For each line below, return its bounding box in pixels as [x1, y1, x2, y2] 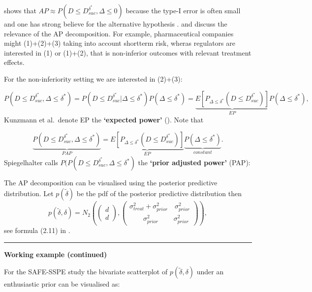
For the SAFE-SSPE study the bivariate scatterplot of [4, 266, 168, 277]
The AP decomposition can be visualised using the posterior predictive [4, 177, 218, 188]
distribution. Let [4, 188, 54, 198]
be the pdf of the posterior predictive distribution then [76, 188, 242, 198]
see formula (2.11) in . [4, 225, 70, 235]
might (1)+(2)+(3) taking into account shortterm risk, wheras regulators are [4, 38, 235, 48]
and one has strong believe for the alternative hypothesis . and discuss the [4, 19, 227, 29]
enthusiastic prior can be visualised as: [4, 279, 120, 289]
